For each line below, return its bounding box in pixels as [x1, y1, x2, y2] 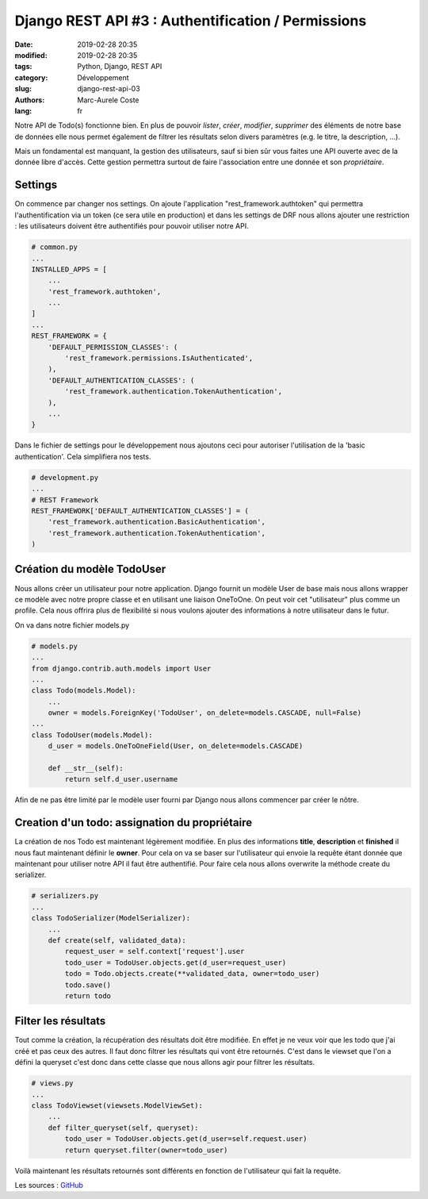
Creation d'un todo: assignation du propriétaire [14, 816, 253, 829]
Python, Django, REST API [77, 62, 162, 71]
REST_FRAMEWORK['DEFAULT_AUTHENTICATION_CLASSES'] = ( [31, 506, 249, 515]
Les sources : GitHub [14, 1180, 83, 1189]
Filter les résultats [14, 1014, 106, 1028]
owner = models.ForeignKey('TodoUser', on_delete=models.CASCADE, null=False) [48, 709, 362, 717]
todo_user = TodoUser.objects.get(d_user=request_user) [64, 958, 287, 967]
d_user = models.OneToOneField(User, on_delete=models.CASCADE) [48, 742, 304, 751]
